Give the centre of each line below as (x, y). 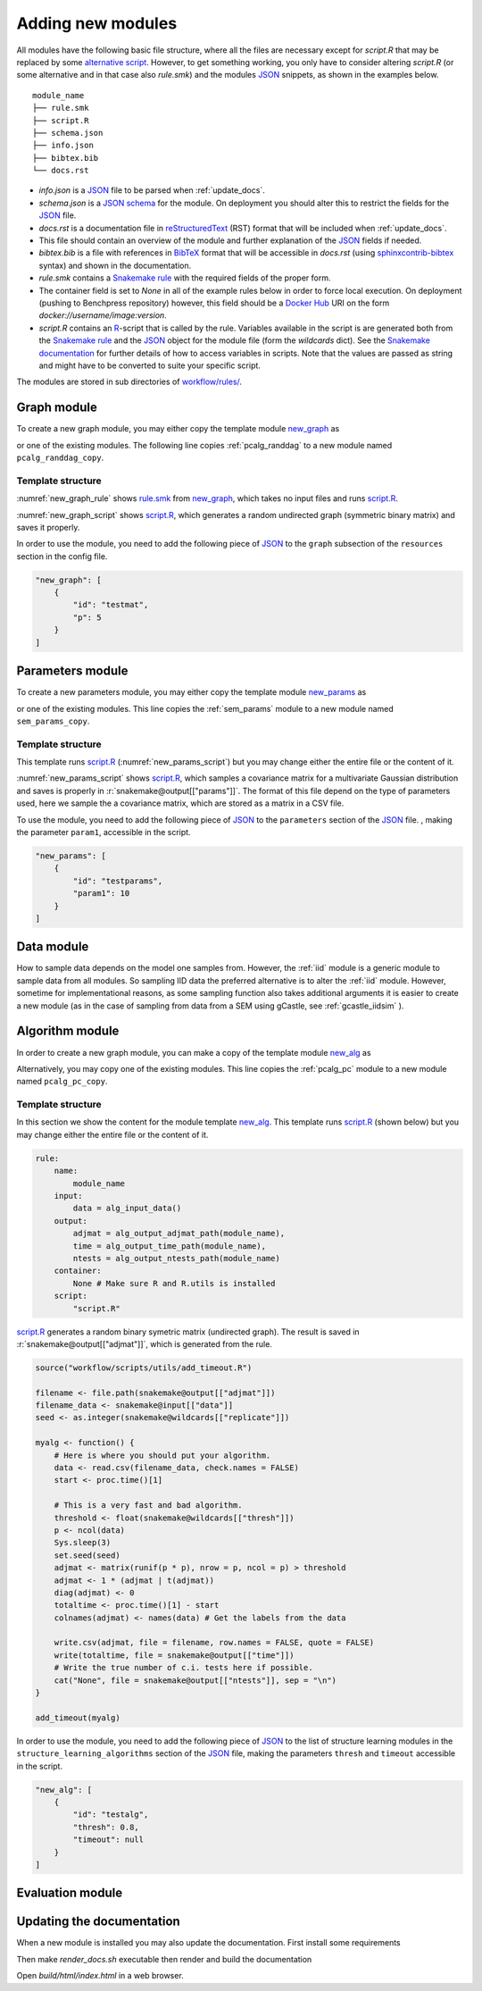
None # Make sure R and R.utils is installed (174, 1283)
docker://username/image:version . (103, 315)
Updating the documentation (98, 1922)
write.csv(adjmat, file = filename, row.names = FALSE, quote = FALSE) (214, 1643)
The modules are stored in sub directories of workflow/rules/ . (129, 382)
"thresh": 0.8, (106, 1827)
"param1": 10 (101, 894)
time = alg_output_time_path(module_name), (170, 1246)
